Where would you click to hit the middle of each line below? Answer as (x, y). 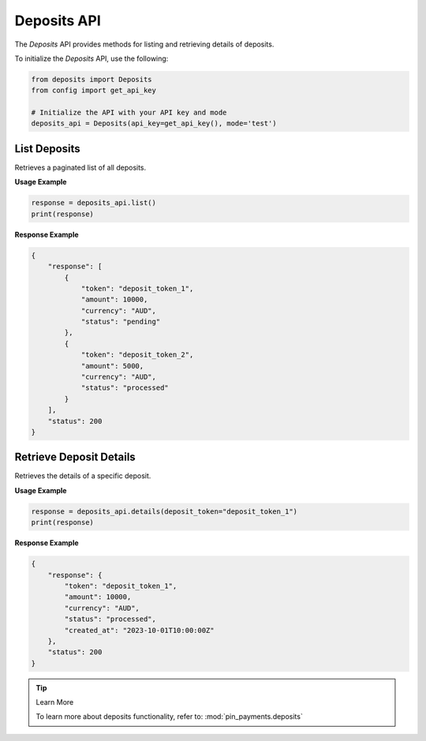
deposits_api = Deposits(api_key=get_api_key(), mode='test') (154, 123)
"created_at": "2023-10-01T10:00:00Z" (139, 630)
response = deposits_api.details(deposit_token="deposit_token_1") (164, 511)
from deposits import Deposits (92, 79)
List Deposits (47, 149)
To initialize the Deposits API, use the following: (92, 58)
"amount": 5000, (112, 366)
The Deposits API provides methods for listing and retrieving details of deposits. (144, 44)
